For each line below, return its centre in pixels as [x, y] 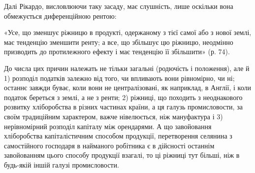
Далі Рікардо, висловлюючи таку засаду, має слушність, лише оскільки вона [119, 6]
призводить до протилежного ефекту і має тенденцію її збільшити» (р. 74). [117, 52]
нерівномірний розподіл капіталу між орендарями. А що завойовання [108, 126]
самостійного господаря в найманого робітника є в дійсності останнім [109, 145]
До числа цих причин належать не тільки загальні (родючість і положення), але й [127, 68]
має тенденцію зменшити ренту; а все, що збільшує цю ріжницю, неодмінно [119, 42]
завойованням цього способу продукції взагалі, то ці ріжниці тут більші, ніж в [122, 155]
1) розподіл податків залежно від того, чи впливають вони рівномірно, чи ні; [119, 78]
